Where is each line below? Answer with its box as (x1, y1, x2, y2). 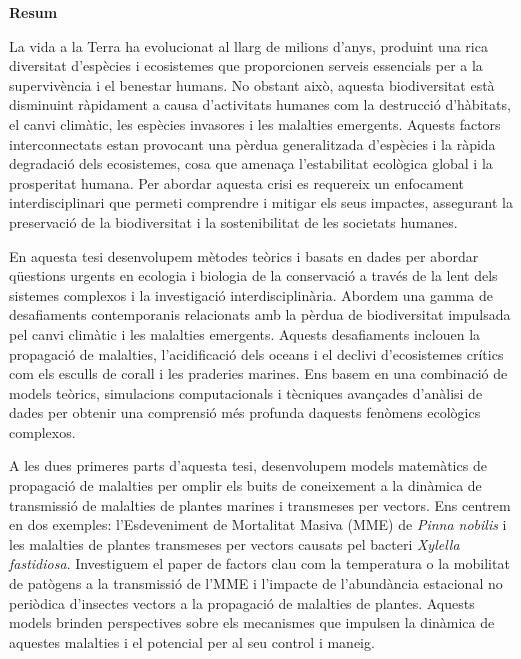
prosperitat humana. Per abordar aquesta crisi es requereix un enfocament (9, 172, 465, 193)
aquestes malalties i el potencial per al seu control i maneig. (9, 631, 375, 652)
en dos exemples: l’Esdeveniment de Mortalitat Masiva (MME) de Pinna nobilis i (9, 514, 507, 535)
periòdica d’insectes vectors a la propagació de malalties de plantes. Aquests (9, 592, 475, 613)
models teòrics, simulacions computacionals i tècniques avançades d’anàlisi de (9, 382, 483, 403)
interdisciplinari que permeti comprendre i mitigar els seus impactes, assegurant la (9, 192, 514, 213)
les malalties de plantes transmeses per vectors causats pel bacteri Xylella (9, 533, 460, 554)
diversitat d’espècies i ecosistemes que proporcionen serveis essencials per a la (9, 55, 483, 76)
